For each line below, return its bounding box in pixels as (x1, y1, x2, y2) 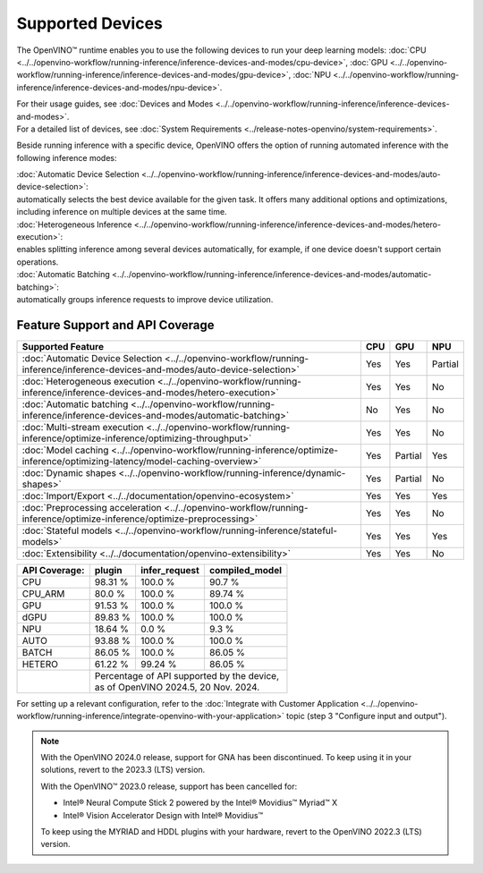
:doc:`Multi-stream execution (21, 420, 144, 433)
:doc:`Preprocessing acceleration (21, 501, 163, 513)
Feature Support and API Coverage (16, 318, 215, 333)
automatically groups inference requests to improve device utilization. (16, 293, 274, 304)
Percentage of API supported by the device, (94, 669, 280, 682)
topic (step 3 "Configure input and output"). (286, 711, 447, 722)
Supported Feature (21, 340, 105, 352)
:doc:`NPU (292, 70, 331, 81)
